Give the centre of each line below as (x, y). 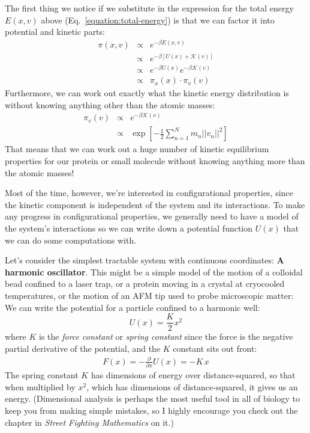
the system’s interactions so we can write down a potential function (129, 228)
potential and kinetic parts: (55, 32)
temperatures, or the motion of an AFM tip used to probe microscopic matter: (149, 295)
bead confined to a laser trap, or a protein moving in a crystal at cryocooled (145, 284)
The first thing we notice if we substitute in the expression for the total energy (149, 8)
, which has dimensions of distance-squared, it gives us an (192, 386)
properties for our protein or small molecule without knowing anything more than (155, 161)
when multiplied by (40, 386)
